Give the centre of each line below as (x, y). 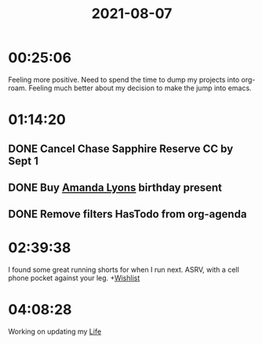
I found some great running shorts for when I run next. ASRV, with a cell (124, 270)
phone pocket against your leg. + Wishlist (74, 278)
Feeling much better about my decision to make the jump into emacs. (140, 88)
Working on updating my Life (55, 331)
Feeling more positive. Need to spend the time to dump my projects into (124, 79)
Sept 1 (24, 161)
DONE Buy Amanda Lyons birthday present (115, 187)
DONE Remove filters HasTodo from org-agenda (127, 214)
